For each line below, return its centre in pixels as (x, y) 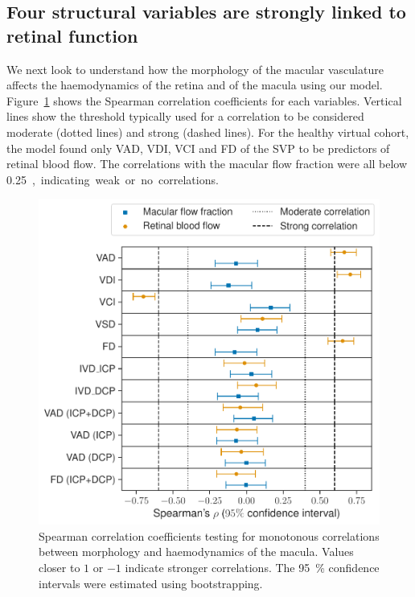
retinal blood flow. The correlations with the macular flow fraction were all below (207, 164)
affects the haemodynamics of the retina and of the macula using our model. (195, 85)
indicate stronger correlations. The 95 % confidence (252, 567)
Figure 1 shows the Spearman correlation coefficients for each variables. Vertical (204, 100)
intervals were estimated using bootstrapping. (151, 583)
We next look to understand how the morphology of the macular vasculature (195, 69)
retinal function (72, 35)
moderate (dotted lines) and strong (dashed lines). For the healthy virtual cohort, (208, 132)
